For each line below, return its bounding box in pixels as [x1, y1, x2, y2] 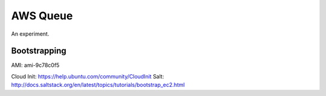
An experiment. [11, 30, 50, 37]
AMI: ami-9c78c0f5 [11, 62, 60, 69]
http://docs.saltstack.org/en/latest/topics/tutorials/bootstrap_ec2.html [11, 82, 185, 89]
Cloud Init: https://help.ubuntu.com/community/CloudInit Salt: [11, 72, 164, 80]
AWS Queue [11, 9, 73, 22]
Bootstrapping [11, 46, 66, 56]
